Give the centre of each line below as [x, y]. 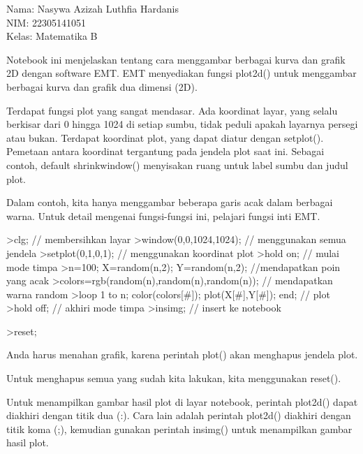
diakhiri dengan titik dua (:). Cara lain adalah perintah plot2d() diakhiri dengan [179, 415]
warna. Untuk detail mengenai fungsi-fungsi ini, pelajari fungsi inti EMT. [163, 215]
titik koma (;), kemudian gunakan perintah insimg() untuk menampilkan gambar [179, 429]
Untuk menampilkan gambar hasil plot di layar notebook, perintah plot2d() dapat [182, 401]
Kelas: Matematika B [52, 36]
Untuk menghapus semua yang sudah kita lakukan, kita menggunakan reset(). [174, 378]
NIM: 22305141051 [46, 22]
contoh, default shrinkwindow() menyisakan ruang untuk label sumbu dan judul [177, 164]
